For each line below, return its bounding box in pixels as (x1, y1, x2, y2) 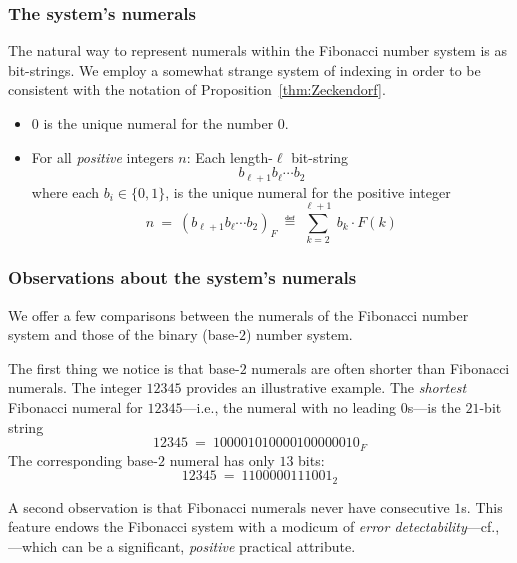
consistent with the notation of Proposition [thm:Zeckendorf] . (8, 79, 386, 100)
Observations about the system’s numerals (8, 265, 357, 290)
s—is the (407, 396, 461, 417)
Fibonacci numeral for (8, 396, 143, 417)
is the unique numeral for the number (43, 113, 274, 133)
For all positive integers (31, 146, 174, 167)
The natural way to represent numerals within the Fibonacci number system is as (8, 40, 507, 61)
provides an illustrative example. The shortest (186, 377, 467, 398)
